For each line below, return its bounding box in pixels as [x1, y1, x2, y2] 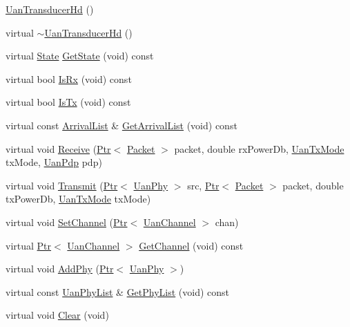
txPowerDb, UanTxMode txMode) [6, 191, 151, 206]
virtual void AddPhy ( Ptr [6, 261, 114, 276]
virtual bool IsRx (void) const [6, 71, 132, 86]
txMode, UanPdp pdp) [6, 155, 102, 169]
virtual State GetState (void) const [6, 48, 154, 63]
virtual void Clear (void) [6, 308, 109, 322]
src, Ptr [187, 178, 220, 192]
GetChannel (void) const [139, 238, 244, 252]
